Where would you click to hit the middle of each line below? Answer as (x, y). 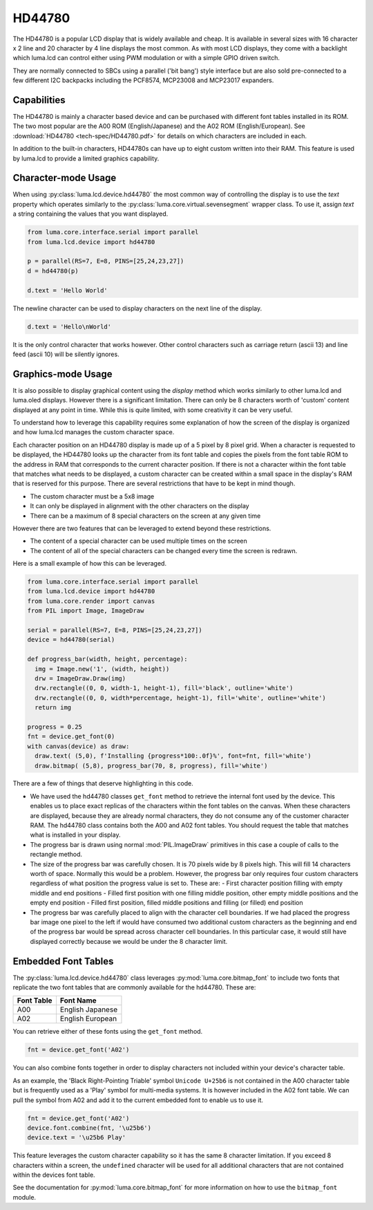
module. (25, 1197)
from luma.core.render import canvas (91, 601)
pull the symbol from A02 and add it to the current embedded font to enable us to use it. (138, 1100)
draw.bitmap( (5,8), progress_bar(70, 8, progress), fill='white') (151, 765)
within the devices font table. (54, 1175)
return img (53, 708)
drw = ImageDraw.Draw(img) (80, 678)
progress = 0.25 (55, 727)
